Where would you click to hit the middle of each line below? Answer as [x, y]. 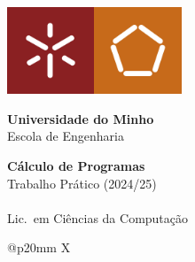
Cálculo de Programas [76, 166]
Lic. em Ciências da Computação [98, 217]
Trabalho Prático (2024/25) [82, 183]
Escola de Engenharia [66, 136]
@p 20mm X [39, 247]
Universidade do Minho [81, 118]
